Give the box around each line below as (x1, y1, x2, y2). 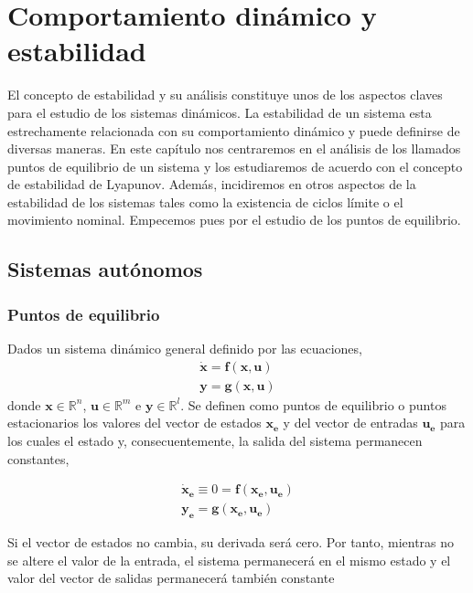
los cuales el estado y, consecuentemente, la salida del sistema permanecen (7, 430, 423, 450)
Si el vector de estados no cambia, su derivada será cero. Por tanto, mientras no (7, 532, 455, 551)
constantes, (7, 449, 70, 468)
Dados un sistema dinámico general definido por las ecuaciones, (7, 339, 362, 358)
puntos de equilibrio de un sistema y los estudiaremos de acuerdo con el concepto (7, 156, 463, 175)
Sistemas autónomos (7, 255, 203, 283)
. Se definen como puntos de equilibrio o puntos (180, 395, 446, 414)
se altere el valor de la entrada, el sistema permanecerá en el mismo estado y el (7, 550, 451, 569)
